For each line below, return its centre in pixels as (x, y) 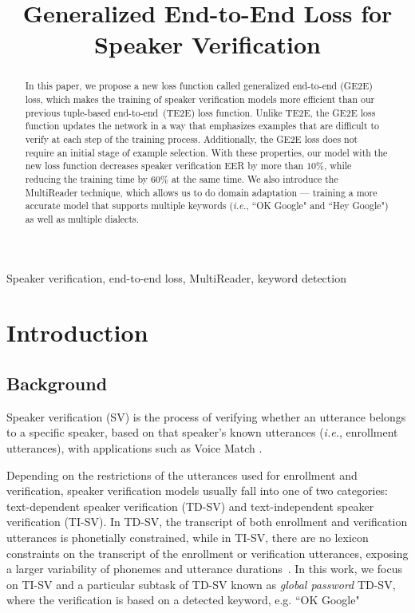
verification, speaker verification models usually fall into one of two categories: (198, 490)
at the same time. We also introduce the (255, 178)
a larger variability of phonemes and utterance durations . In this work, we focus (205, 569)
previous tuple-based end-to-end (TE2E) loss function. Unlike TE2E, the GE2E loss (200, 112)
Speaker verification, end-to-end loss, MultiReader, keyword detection (176, 277)
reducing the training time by (87, 178)
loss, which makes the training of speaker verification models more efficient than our (200, 99)
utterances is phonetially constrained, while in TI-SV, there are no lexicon (188, 537)
